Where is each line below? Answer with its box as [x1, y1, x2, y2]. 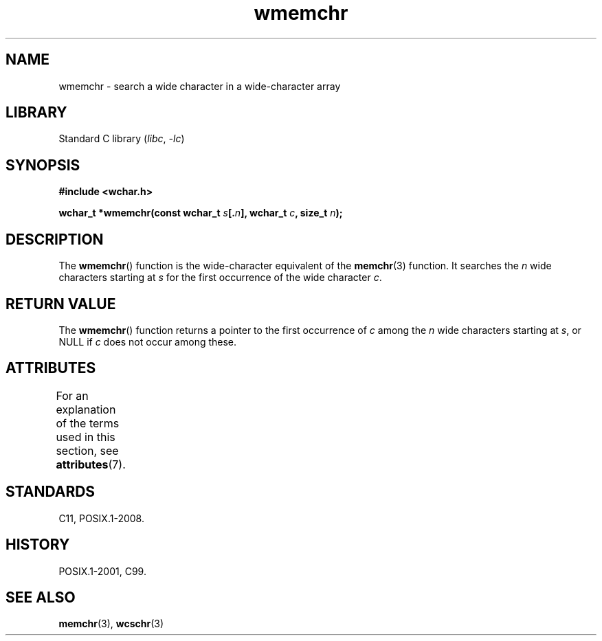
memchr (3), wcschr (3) [58, 618, 164, 630]
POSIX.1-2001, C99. [58, 565, 146, 577]
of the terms [56, 416, 120, 430]
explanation [56, 402, 116, 416]
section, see [56, 443, 119, 458]
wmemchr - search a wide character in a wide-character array [58, 80, 341, 92]
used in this [56, 429, 115, 444]
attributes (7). [56, 457, 126, 471]
